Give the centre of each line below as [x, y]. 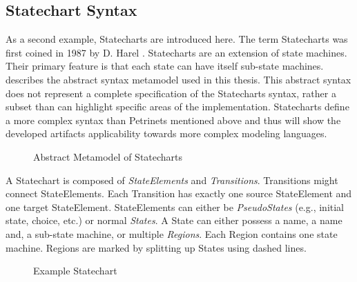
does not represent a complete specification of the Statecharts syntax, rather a [171, 93]
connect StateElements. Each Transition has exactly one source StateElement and [179, 193]
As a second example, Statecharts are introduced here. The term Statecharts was [177, 39]
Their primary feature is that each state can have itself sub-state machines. [165, 66]
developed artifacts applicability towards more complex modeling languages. [166, 133]
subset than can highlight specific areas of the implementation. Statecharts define [177, 107]
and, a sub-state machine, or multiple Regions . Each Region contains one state [172, 233]
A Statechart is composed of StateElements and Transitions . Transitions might [172, 180]
